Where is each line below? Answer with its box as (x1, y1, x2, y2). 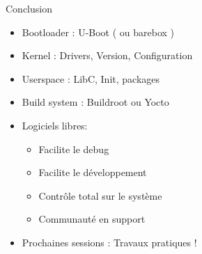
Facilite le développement (38, 165, 147, 180)
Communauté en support (38, 212, 146, 226)
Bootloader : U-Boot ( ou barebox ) (22, 24, 175, 39)
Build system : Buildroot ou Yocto (22, 95, 169, 109)
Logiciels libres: (22, 118, 88, 132)
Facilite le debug (38, 141, 109, 156)
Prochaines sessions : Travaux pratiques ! (22, 235, 197, 249)
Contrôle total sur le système (38, 188, 162, 203)
